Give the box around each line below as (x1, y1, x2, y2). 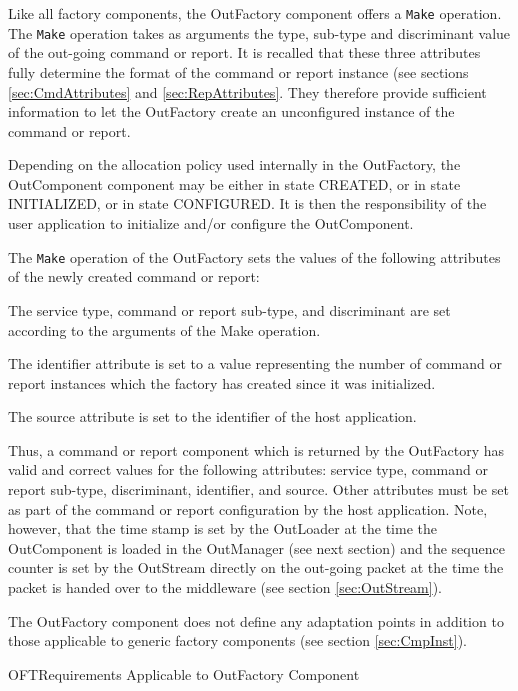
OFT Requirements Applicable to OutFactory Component (8, 663, 360, 684)
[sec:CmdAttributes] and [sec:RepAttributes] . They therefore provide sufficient (8, 81, 487, 102)
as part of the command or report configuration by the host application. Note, (8, 498, 488, 519)
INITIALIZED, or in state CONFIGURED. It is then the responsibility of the (8, 193, 487, 214)
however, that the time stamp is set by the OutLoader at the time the (8, 518, 438, 539)
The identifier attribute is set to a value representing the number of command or (8, 353, 502, 374)
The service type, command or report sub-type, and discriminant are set (8, 299, 451, 320)
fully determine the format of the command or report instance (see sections (8, 61, 469, 82)
